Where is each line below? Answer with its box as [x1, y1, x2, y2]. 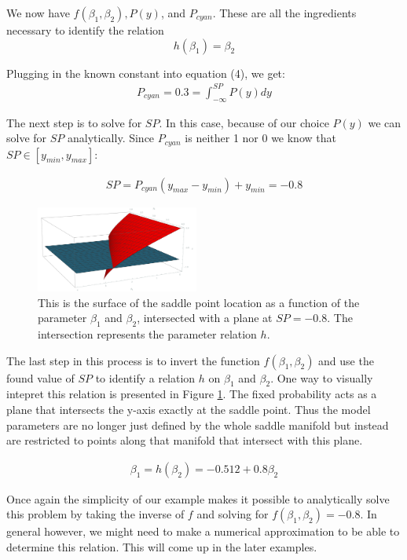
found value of [6, 369, 75, 386]
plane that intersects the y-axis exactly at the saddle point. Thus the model [6, 401, 371, 418]
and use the [318, 352, 374, 368]
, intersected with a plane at [137, 309, 273, 326]
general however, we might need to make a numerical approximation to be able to [6, 523, 400, 540]
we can [368, 114, 401, 130]
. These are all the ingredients [212, 5, 357, 20]
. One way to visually [270, 369, 373, 386]
